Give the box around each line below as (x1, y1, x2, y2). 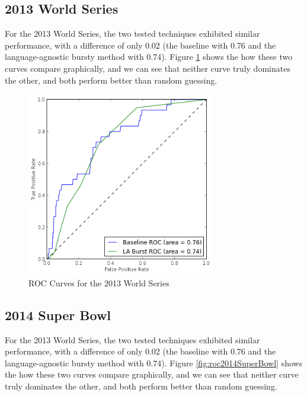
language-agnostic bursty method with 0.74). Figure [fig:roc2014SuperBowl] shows (5, 356, 303, 369)
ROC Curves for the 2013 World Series (28, 276, 170, 289)
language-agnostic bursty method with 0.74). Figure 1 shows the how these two (5, 50, 293, 63)
